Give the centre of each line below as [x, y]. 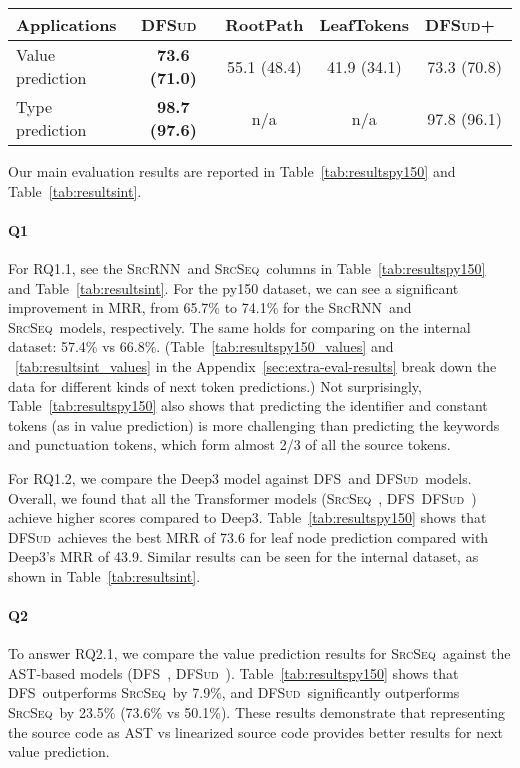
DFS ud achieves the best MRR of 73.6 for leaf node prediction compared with [248, 536]
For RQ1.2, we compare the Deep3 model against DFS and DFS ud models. [240, 477]
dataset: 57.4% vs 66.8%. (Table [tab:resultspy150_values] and [201, 346]
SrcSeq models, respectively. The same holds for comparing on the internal [239, 326]
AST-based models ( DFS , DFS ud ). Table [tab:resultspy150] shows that [233, 672]
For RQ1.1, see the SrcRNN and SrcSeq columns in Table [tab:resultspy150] [247, 267]
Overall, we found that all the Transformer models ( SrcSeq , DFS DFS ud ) [242, 497]
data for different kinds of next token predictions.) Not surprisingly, [215, 385]
